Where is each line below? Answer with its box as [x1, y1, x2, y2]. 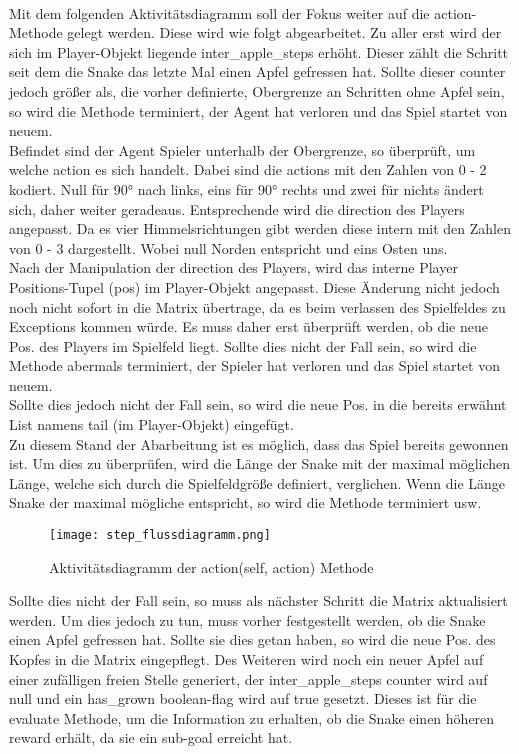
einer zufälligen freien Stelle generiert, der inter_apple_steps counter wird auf [9, 668, 488, 689]
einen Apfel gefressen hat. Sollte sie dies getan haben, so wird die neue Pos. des [9, 629, 496, 650]
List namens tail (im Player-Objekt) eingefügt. [9, 414, 294, 435]
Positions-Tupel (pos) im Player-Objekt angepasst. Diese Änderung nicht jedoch [9, 276, 500, 297]
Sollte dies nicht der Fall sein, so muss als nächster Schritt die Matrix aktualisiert [9, 590, 508, 611]
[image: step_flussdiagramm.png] [49, 528, 271, 543]
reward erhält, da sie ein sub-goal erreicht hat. [9, 727, 293, 748]
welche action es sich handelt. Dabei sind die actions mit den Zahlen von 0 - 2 [9, 159, 487, 180]
